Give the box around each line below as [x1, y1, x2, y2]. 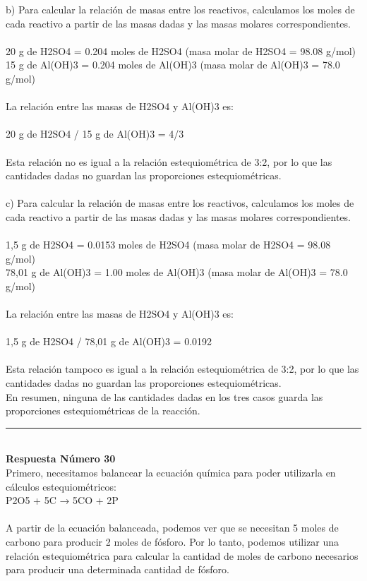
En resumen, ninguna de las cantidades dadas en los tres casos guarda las [6, 389, 323, 404]
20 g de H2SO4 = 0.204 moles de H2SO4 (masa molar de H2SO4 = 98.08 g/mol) [6, 43, 356, 58]
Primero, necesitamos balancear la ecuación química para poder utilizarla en [6, 465, 336, 479]
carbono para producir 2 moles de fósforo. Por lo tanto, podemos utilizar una [6, 534, 339, 549]
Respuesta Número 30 [6, 451, 116, 466]
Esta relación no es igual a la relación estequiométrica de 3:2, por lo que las [6, 154, 332, 169]
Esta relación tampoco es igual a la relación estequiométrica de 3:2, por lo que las [6, 361, 359, 376]
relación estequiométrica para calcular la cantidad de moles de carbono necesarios [6, 548, 359, 563]
